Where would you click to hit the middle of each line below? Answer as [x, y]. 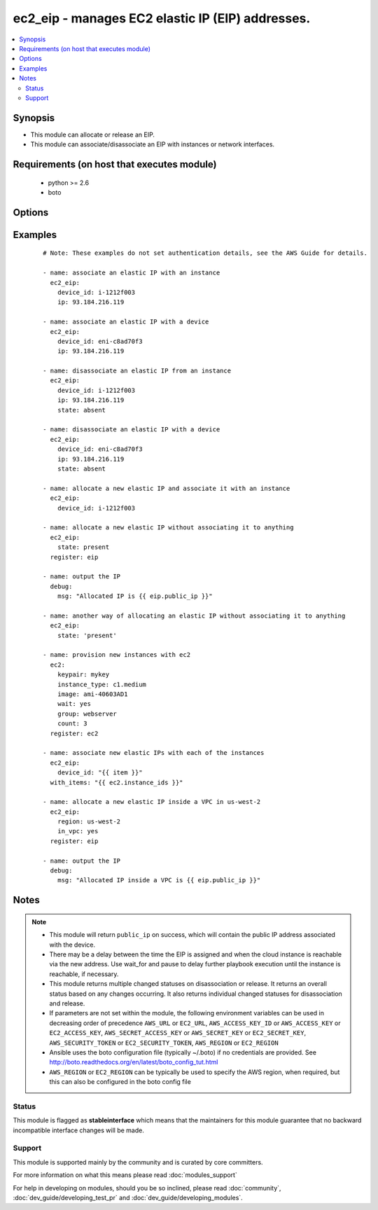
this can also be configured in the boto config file [120, 1082]
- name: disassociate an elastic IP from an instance [137, 371]
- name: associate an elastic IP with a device [126, 322]
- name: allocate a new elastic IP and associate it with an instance [167, 488]
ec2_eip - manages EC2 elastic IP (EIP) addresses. [162, 18]
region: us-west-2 [89, 822]
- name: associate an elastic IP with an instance [132, 273]
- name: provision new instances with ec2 [117, 655]
